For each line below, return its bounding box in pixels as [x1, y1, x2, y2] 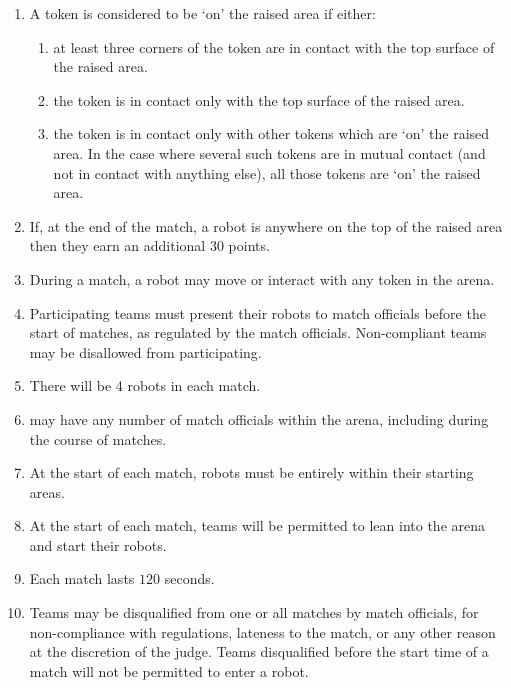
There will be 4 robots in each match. [29, 375, 261, 396]
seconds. [164, 568, 215, 589]
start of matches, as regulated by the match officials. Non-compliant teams [29, 322, 487, 343]
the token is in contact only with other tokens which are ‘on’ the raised [53, 123, 490, 144]
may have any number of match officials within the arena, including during [29, 408, 489, 429]
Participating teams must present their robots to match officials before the [29, 302, 486, 323]
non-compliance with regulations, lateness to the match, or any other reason [29, 621, 496, 642]
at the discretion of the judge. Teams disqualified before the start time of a [29, 641, 489, 662]
